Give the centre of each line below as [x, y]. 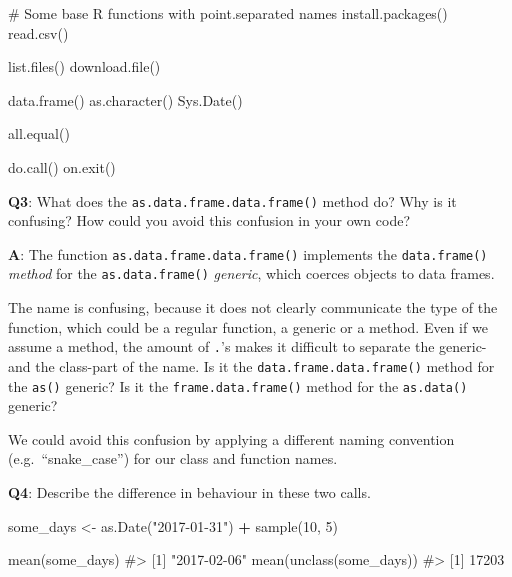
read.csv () [38, 32]
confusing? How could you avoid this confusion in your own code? [209, 220]
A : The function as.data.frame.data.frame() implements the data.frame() [248, 253]
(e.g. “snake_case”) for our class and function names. [173, 458]
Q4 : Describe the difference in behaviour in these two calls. [189, 492]
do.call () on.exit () [62, 166]
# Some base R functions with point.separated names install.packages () [228, 13]
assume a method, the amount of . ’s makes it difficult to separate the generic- [247, 346]
